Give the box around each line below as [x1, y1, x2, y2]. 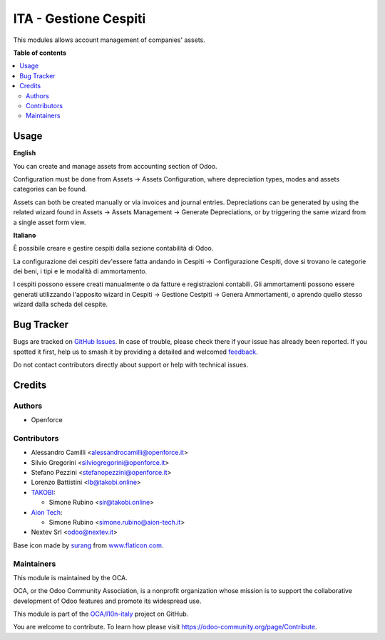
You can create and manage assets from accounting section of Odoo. [13, 162, 217, 170]
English [13, 149, 36, 157]
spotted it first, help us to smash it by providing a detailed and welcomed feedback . [13, 347, 258, 356]
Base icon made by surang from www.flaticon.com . [13, 541, 164, 550]
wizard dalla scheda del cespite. [13, 300, 108, 309]
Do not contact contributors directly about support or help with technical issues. [13, 360, 249, 369]
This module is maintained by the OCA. [13, 573, 128, 582]
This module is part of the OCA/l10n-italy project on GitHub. [13, 609, 189, 619]
